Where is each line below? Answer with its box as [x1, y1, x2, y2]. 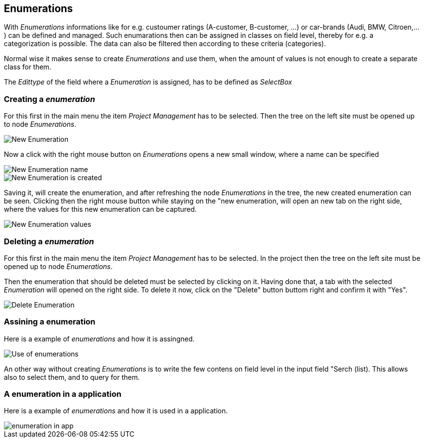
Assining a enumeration [4, 317, 96, 327]
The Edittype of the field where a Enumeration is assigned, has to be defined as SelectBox [4, 78, 292, 86]
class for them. [4, 63, 51, 71]
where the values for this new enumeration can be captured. [4, 205, 197, 214]
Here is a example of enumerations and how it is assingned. [4, 334, 195, 343]
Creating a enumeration [4, 94, 95, 104]
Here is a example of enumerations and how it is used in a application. [4, 407, 228, 415]
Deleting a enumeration [4, 236, 94, 246]
